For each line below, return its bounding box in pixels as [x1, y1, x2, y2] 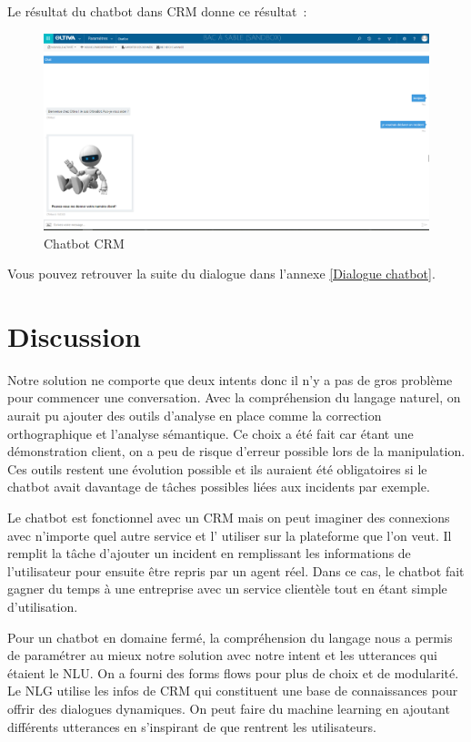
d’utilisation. [7, 596, 78, 615]
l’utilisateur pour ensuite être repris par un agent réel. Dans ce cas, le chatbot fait [7, 561, 465, 580]
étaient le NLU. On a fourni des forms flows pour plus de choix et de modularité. [7, 663, 459, 682]
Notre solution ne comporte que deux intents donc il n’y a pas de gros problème [7, 370, 453, 389]
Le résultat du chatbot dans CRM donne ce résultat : [7, 2, 307, 20]
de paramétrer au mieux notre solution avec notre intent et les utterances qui [7, 645, 437, 665]
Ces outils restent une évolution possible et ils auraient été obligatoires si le [7, 459, 427, 478]
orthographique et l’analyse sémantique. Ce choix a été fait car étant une [7, 423, 414, 442]
